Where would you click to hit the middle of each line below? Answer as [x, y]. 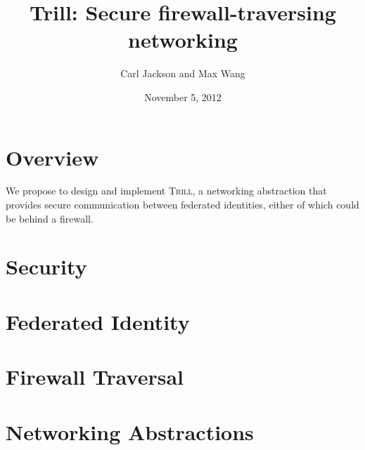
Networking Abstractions [130, 431]
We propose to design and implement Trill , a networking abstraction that [166, 191]
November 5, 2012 [183, 97]
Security [46, 266]
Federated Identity [98, 321]
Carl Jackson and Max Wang [183, 73]
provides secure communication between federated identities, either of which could [182, 205]
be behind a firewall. [50, 218]
